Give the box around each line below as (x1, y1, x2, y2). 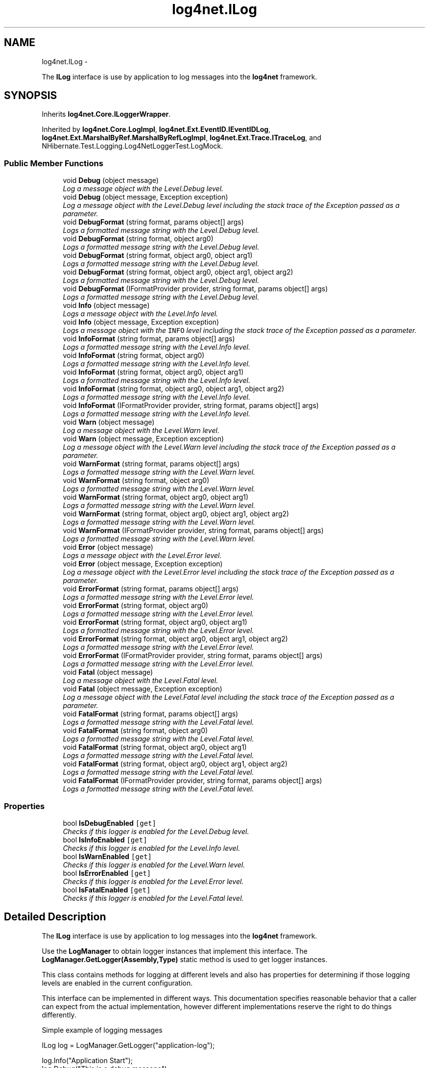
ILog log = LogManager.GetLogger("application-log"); (42, 1041, 215, 1049)
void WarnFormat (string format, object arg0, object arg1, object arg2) (63, 509, 289, 518)
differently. (42, 1010, 76, 1019)
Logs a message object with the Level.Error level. (63, 551, 222, 560)
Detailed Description (4, 911, 106, 923)
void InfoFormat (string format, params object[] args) (63, 334, 235, 343)
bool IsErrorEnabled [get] (63, 868, 151, 877)
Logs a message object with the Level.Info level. (63, 309, 218, 318)
